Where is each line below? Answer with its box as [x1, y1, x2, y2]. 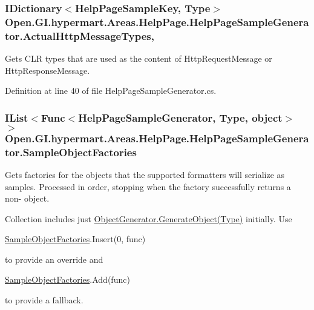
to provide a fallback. [5, 294, 83, 306]
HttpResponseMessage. [5, 64, 90, 76]
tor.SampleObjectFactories [5, 144, 137, 159]
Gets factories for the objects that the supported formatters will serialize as [5, 168, 285, 180]
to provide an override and [5, 252, 103, 265]
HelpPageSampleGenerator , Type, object [78, 110, 283, 125]
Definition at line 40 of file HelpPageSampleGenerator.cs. [5, 84, 217, 97]
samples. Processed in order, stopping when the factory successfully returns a [5, 180, 291, 193]
